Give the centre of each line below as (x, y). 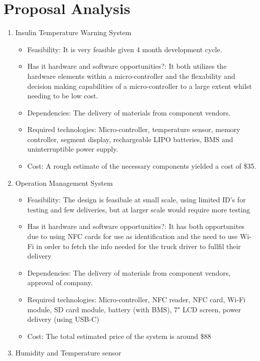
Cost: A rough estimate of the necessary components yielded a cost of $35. (142, 166)
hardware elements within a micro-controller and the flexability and (131, 76)
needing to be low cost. (63, 96)
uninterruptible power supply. (73, 149)
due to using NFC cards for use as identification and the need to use (133, 236)
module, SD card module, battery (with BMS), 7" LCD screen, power (134, 309)
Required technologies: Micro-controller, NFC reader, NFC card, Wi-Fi (136, 299)
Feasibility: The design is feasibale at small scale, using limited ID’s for (137, 200)
